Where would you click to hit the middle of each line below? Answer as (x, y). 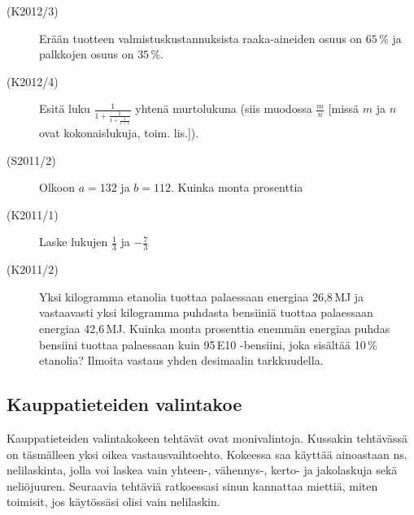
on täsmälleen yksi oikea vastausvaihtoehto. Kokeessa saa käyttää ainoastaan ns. (207, 454)
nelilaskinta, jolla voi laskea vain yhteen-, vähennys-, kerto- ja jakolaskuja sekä (202, 470)
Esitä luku (65, 108)
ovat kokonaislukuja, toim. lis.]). (119, 133)
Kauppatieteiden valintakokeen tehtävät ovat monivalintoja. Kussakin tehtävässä (207, 438)
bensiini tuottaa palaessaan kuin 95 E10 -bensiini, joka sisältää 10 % (208, 344)
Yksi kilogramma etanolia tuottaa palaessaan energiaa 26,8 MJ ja (202, 296)
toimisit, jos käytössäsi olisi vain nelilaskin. (113, 502)
